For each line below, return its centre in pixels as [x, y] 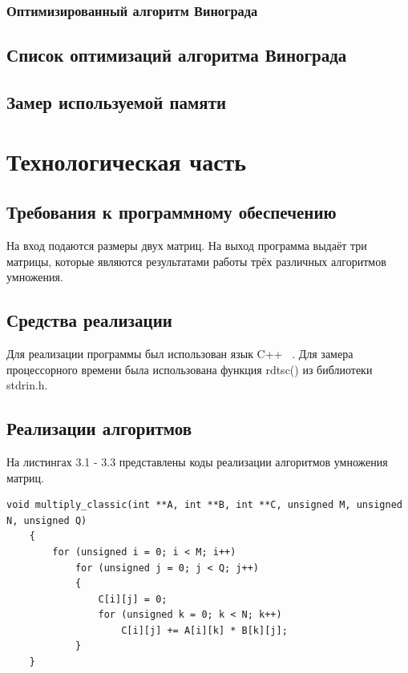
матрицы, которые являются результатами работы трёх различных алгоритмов [196, 261]
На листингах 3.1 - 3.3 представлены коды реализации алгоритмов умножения [197, 461]
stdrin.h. [27, 385]
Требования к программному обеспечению [172, 212]
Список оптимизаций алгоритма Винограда [177, 55]
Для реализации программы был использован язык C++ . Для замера [180, 353]
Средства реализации [89, 320]
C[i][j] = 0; [133, 599]
